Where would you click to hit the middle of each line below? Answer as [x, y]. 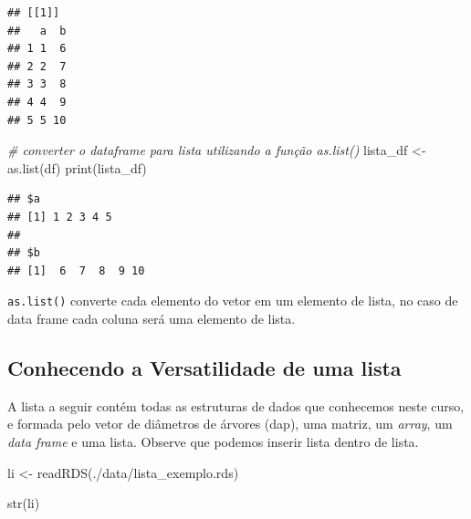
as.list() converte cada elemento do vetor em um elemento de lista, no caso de [233, 301]
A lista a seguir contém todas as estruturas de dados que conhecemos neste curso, [236, 405]
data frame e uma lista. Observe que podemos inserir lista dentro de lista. [213, 441]
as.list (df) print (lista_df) [77, 167]
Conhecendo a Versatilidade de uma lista [204, 367]
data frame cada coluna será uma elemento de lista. [152, 318]
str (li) [24, 503]
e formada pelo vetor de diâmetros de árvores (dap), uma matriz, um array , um [230, 424]
